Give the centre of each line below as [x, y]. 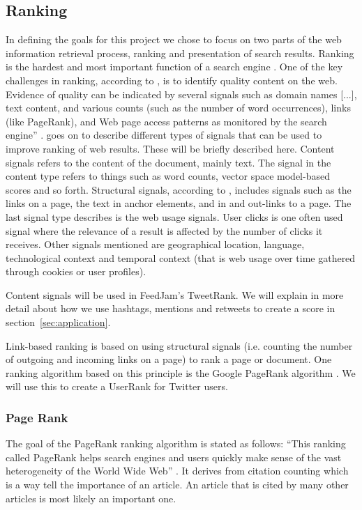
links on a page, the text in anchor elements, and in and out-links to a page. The [179, 203]
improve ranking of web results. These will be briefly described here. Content [170, 148]
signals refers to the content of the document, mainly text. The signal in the [168, 162]
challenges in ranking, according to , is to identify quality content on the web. [172, 80]
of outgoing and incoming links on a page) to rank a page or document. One [169, 359]
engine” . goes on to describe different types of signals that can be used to [164, 135]
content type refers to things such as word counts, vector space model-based [168, 176]
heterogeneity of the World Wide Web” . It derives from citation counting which [177, 471]
